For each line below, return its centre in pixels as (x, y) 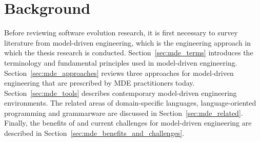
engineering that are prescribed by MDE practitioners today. (99, 83)
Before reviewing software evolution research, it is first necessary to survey (121, 33)
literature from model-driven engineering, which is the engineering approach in (128, 42)
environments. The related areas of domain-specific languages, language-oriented (130, 103)
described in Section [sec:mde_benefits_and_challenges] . (94, 133)
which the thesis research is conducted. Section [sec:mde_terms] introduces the (129, 53)
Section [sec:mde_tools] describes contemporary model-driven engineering (121, 93)
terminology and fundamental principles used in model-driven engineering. (121, 62)
